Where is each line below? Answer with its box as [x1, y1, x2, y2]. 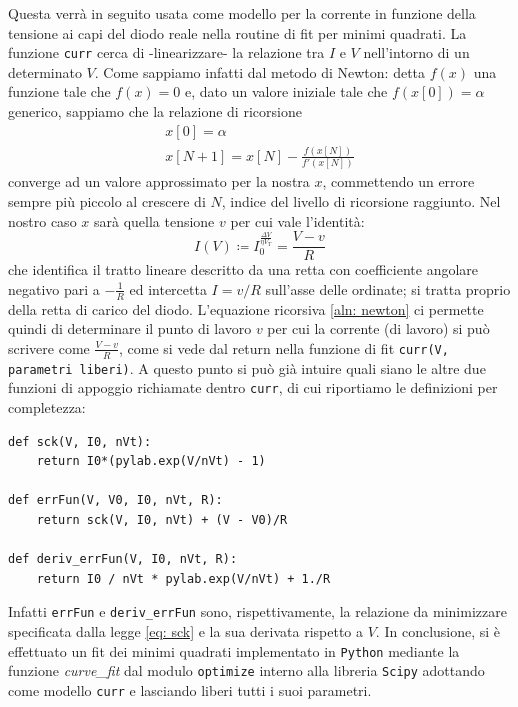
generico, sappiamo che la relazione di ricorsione [8, 101, 302, 122]
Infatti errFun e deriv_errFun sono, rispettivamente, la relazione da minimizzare [8, 601, 507, 622]
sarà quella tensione [93, 210, 215, 231]
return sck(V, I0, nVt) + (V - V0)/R [36, 512, 288, 527]
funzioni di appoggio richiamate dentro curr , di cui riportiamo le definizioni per [8, 377, 498, 398]
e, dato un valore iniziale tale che [185, 81, 388, 102]
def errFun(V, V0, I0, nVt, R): [8, 493, 223, 508]
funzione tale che [8, 81, 111, 102]
